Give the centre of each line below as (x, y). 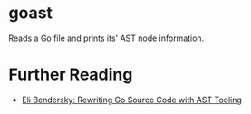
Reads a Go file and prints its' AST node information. (106, 38)
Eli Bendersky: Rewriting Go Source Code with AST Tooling (131, 100)
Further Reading (71, 75)
